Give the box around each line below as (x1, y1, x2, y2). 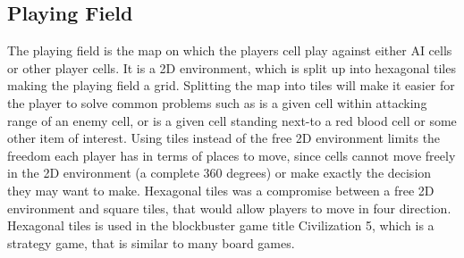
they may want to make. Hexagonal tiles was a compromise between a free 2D (7, 180, 434, 199)
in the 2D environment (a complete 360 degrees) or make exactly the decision (7, 163, 432, 182)
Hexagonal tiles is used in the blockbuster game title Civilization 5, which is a (7, 216, 434, 235)
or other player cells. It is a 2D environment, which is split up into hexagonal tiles (7, 58, 456, 77)
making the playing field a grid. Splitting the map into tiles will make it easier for (7, 76, 455, 95)
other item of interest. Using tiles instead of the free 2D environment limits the (7, 129, 441, 147)
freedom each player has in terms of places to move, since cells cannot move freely (7, 146, 456, 164)
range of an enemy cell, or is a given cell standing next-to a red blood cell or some (7, 111, 457, 129)
